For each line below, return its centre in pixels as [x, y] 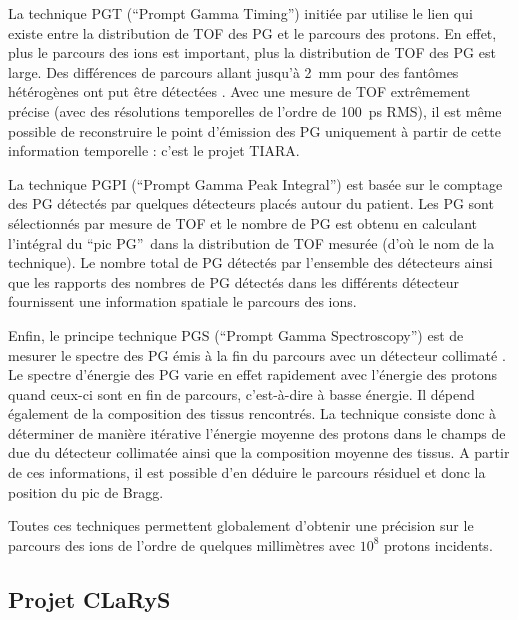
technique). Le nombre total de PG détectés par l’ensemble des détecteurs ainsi [250, 262]
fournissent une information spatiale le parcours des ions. [182, 301]
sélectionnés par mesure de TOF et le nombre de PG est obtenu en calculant [243, 222]
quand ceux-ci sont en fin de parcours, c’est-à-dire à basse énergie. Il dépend [241, 393]
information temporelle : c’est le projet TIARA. [154, 150]
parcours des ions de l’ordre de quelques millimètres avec [182, 544]
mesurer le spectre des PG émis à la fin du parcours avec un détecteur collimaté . [257, 354]
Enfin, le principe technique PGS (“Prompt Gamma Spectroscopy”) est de [236, 334]
